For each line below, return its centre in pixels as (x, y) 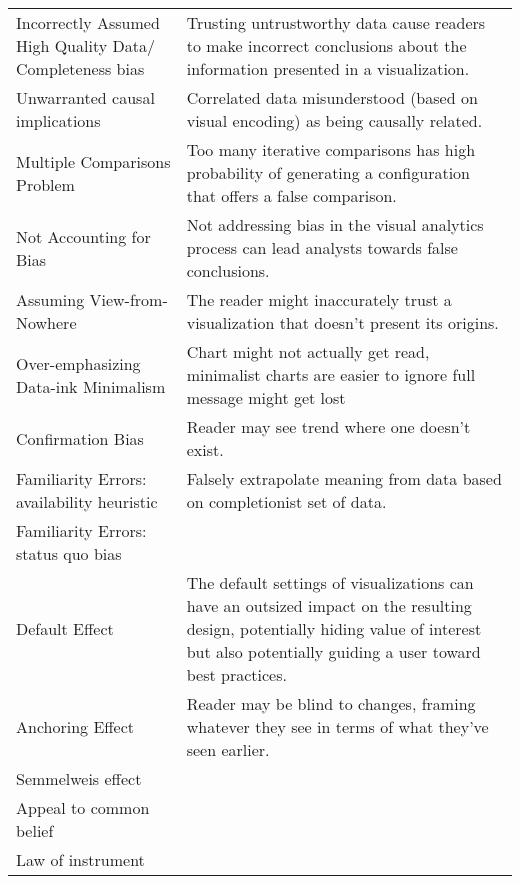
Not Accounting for (83, 236)
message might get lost (266, 397)
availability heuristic (87, 501)
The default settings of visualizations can (330, 582)
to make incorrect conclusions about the (326, 45)
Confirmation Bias (80, 438)
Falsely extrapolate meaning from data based (344, 478)
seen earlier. (228, 749)
